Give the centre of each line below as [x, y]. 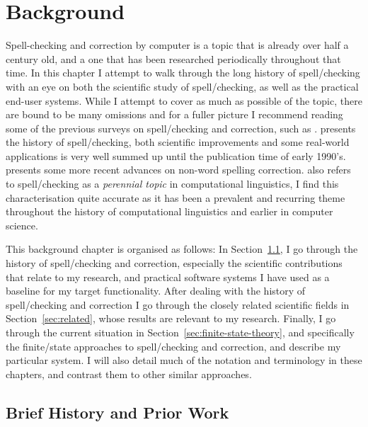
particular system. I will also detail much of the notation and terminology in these [184, 360]
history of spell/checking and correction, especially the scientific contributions [174, 263]
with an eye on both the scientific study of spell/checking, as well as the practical [182, 86]
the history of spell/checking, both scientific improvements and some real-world [178, 142]
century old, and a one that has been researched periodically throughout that [173, 58]
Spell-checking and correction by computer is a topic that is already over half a [177, 45]
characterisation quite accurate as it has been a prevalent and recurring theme [176, 197]
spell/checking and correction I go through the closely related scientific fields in [178, 304]
